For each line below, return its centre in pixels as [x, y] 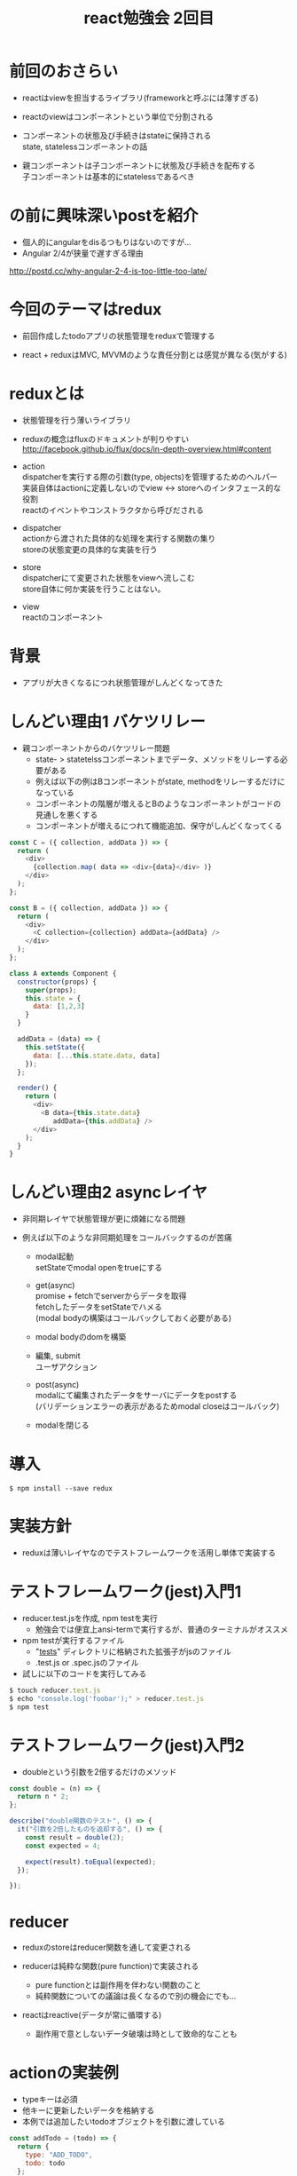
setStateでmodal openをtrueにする [99, 1268]
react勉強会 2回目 [149, 18]
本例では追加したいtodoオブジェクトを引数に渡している [124, 2122]
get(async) [55, 1286]
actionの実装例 [64, 2073]
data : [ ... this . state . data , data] [97, 1056]
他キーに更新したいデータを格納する [88, 2110]
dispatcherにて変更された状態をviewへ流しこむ [108, 577]
